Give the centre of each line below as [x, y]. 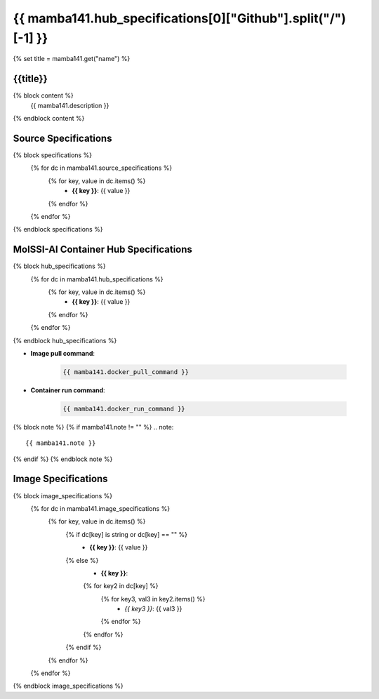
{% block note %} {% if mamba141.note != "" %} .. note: [93, 427]
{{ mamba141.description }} [70, 105]
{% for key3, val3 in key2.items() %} [153, 599]
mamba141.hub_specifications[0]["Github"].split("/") [187, 18]
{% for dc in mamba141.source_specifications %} [101, 168]
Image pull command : [62, 353]
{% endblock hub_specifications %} [65, 340]
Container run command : [68, 390]
